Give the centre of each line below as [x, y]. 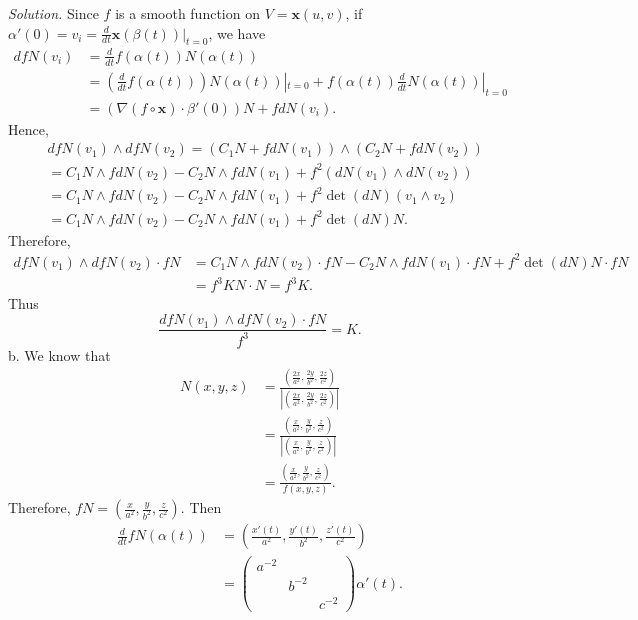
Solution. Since [53, 13]
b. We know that [59, 354]
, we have [237, 32]
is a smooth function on [187, 13]
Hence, [28, 128]
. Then [201, 507]
